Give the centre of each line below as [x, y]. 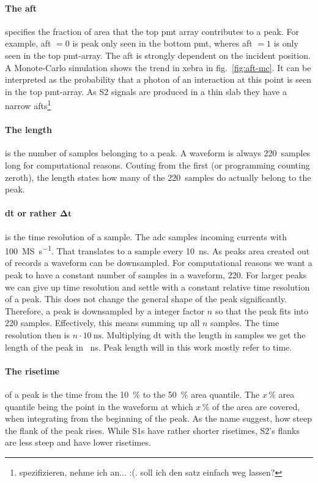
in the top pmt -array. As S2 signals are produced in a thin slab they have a [146, 91]
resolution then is [37, 334]
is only [286, 43]
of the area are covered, [256, 406]
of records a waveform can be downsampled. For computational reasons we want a [159, 263]
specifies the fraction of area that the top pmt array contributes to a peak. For [152, 31]
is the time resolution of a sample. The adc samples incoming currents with [146, 236]
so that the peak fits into [262, 310]
